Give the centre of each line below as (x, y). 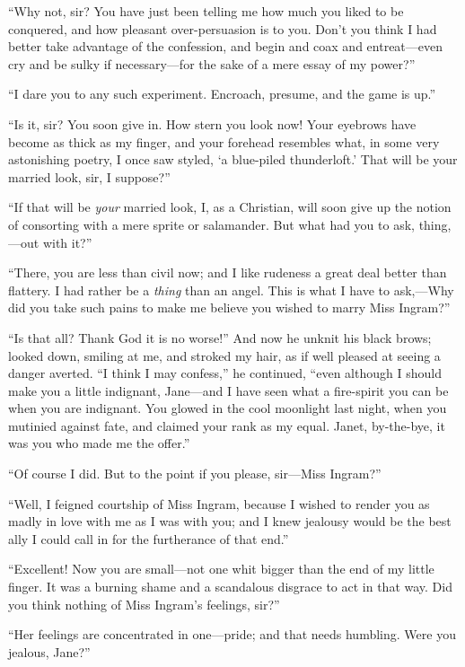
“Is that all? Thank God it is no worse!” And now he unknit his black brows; (220, 337)
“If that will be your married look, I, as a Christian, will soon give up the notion (230, 207)
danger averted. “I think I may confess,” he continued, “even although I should (225, 373)
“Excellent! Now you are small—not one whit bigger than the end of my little (221, 569)
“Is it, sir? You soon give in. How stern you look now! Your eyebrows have (212, 123)
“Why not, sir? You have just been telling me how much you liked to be (206, 11)
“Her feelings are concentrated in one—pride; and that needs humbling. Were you (232, 634)
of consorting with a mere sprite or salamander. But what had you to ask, (211, 224)
